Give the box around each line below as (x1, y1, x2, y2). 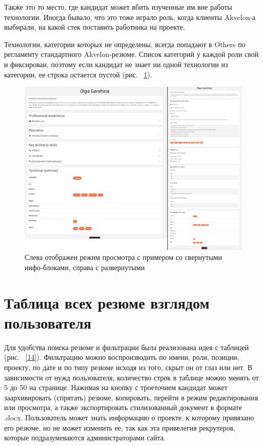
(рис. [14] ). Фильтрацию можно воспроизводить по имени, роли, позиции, (4, 352, 239, 362)
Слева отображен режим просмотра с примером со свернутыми (25, 252, 222, 262)
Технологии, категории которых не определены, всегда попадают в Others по (4, 38, 246, 49)
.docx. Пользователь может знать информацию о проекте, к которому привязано (4, 412, 254, 422)
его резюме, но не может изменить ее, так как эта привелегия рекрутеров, (4, 422, 235, 433)
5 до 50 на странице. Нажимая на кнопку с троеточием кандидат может (4, 382, 228, 393)
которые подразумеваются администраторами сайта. (4, 432, 166, 443)
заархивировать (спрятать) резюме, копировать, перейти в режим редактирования (4, 392, 258, 402)
